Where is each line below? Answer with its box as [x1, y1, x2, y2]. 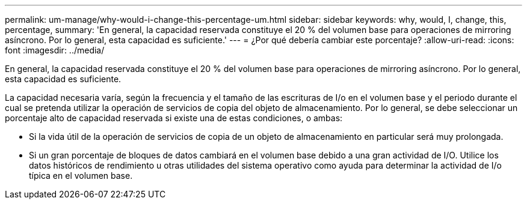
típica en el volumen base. [29, 170, 133, 181]
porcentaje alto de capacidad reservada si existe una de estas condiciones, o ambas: [5, 113, 343, 123]
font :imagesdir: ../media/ [5, 45, 105, 55]
